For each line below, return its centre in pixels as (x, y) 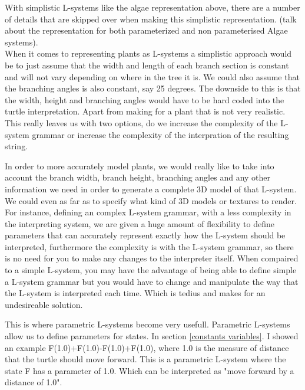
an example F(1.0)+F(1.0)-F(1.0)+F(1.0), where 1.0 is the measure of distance (147, 347)
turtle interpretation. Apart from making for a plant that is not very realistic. (145, 111)
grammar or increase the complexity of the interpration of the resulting (160, 134)
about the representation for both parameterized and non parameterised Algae (146, 30)
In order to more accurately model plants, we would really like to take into (140, 165)
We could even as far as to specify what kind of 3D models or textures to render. (151, 200)
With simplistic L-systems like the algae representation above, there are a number (152, 7)
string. (16, 146)
